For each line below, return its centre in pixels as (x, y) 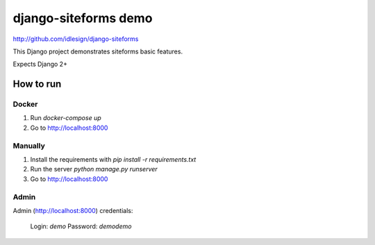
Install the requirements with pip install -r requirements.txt (113, 160)
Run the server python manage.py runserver (94, 169)
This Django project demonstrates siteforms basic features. (98, 51)
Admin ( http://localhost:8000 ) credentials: (73, 210)
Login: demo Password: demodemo (81, 226)
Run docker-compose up (66, 118)
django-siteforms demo (83, 18)
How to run (37, 84)
